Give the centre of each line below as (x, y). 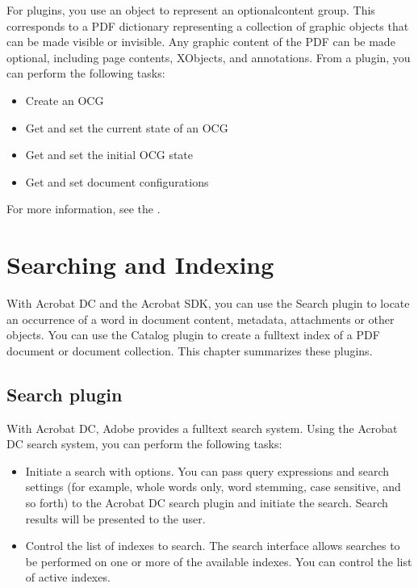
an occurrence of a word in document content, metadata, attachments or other (201, 319)
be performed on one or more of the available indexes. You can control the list (219, 561)
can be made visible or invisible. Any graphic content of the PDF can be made (201, 42)
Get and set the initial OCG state (109, 155)
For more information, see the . (84, 209)
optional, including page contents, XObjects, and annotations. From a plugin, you (209, 57)
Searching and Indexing (140, 265)
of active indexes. (68, 577)
